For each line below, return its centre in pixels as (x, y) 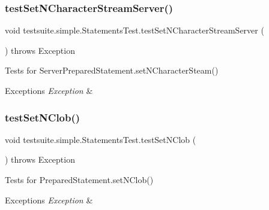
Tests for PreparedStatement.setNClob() (79, 179)
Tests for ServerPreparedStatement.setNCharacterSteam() (112, 70)
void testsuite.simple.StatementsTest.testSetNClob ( (101, 139)
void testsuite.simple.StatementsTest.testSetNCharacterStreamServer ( (134, 30)
